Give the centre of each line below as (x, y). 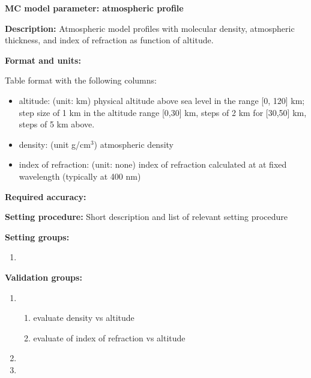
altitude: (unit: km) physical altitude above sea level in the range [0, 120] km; (162, 100)
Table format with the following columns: (81, 80)
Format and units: (43, 60)
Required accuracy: (46, 196)
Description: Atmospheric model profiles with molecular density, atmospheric (150, 28)
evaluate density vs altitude (84, 318)
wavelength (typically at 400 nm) (80, 176)
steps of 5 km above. (57, 124)
